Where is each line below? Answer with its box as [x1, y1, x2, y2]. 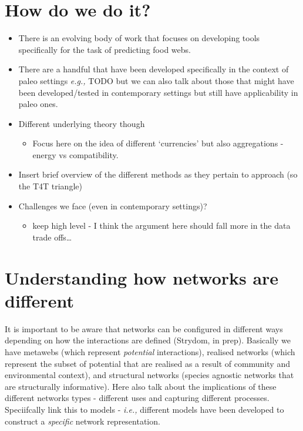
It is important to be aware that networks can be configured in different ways [5, 322, 283, 335]
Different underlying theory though [18, 117, 145, 129]
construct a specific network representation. [5, 415, 160, 427]
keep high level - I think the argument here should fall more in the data [32, 219, 291, 232]
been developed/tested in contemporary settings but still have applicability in [18, 86, 298, 98]
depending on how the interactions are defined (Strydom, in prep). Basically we [5, 334, 291, 346]
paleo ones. [18, 98, 58, 110]
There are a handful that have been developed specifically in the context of [18, 63, 289, 75]
